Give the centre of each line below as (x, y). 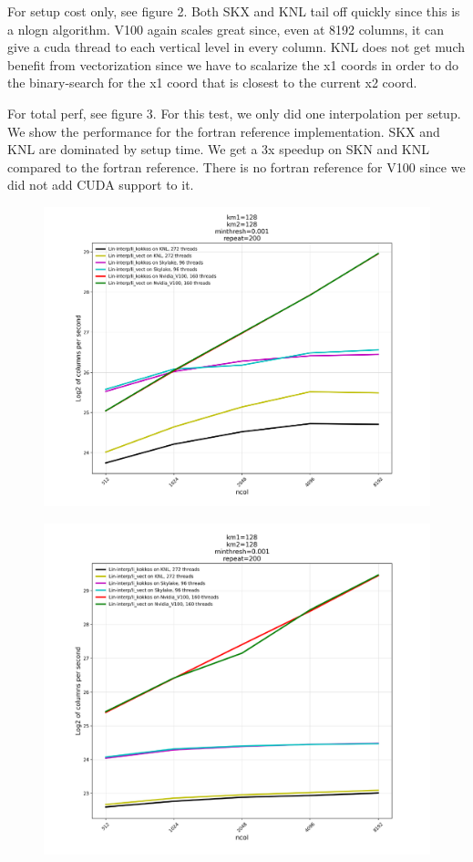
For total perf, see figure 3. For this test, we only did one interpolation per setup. (234, 113)
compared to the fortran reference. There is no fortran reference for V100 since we (236, 166)
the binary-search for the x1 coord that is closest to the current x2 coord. (212, 83)
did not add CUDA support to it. (101, 185)
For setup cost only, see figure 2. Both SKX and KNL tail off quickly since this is (234, 11)
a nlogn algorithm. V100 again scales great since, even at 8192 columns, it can (226, 29)
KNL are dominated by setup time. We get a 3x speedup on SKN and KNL (218, 149)
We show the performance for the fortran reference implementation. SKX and (224, 131)
